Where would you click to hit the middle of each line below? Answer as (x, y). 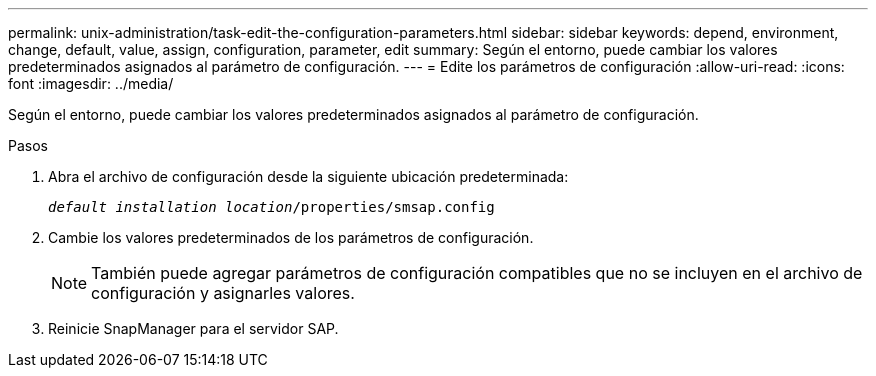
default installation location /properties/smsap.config (271, 207)
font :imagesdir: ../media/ (91, 83)
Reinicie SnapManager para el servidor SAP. (193, 328)
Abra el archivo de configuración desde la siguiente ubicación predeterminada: (308, 176)
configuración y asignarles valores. (223, 293)
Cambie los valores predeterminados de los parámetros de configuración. (291, 237)
